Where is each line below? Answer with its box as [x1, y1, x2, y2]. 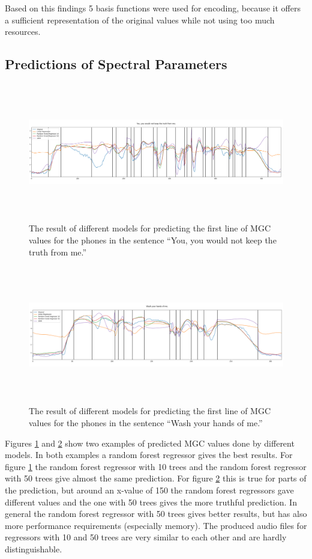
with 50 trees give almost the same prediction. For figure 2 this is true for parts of [5, 472, 307, 484]
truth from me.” [29, 245, 87, 258]
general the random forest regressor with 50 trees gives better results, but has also [5, 507, 307, 520]
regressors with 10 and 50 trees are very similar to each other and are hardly [5, 531, 287, 543]
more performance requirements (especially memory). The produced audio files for [5, 519, 307, 531]
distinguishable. [5, 543, 62, 555]
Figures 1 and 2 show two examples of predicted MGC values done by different [5, 436, 295, 449]
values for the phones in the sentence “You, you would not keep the [29, 233, 277, 246]
